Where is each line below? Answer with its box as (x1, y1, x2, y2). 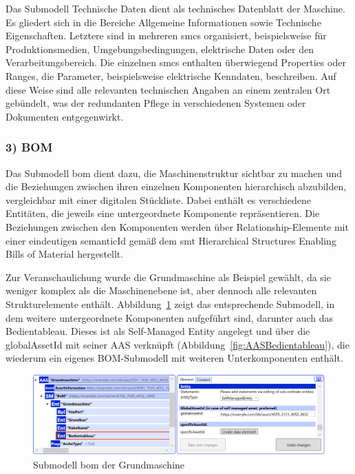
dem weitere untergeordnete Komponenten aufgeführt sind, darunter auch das (6, 310, 334, 324)
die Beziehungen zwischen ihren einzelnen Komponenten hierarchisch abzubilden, (6, 179, 347, 194)
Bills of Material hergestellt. (6, 247, 124, 261)
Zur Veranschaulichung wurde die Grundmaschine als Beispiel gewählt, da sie (6, 269, 331, 284)
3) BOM (6, 138, 53, 156)
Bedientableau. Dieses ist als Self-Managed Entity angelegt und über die (6, 324, 310, 338)
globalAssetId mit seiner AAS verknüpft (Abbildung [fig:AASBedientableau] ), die (6, 337, 349, 351)
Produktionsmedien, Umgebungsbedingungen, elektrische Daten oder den (6, 41, 314, 56)
